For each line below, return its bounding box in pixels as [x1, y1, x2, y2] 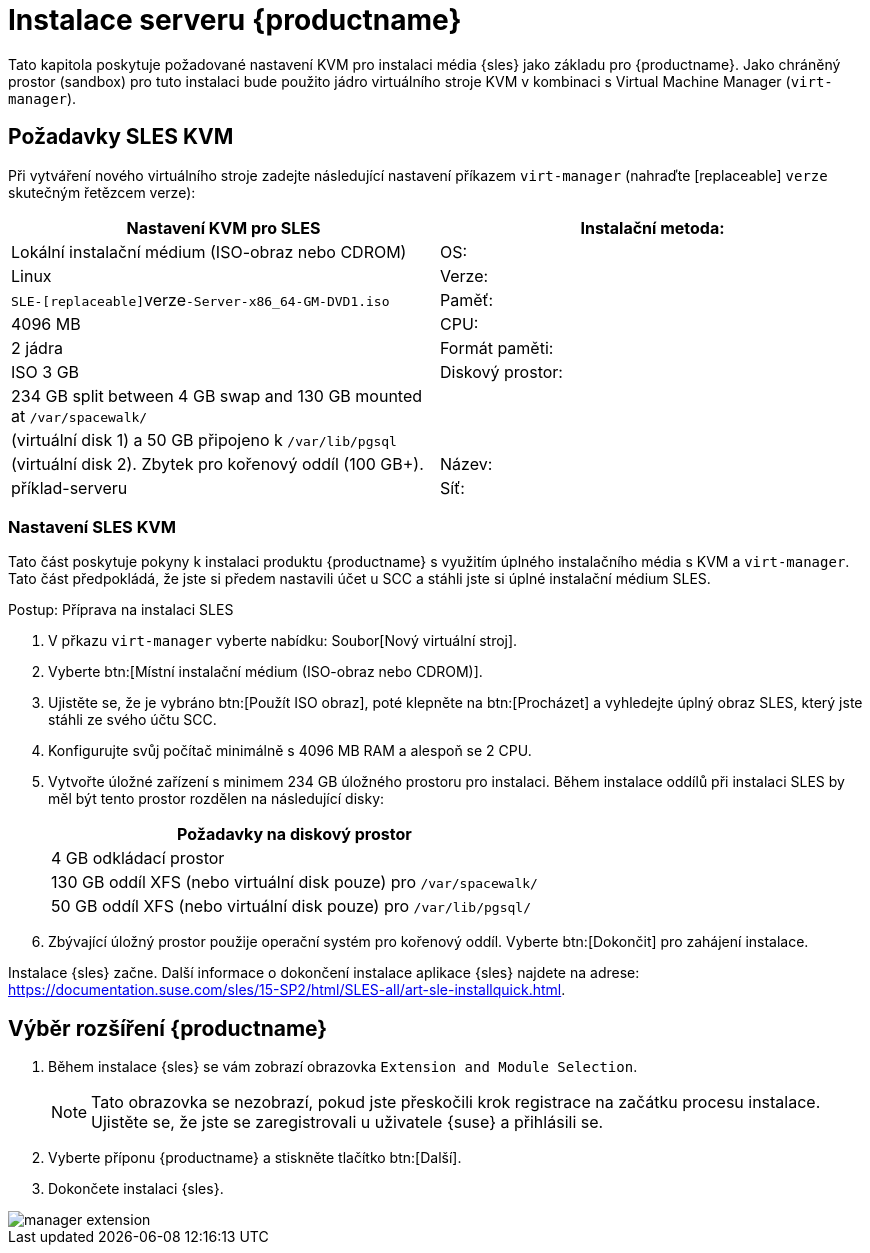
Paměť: [440, 289, 494, 310]
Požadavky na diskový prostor [177, 824, 412, 845]
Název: [440, 453, 493, 474]
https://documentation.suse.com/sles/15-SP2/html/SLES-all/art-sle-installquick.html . [8, 981, 566, 999]
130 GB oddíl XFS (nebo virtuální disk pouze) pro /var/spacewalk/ [51, 872, 538, 893]
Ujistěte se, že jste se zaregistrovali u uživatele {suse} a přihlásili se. [91, 1112, 604, 1133]
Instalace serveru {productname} [8, 3, 462, 37]
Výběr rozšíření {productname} [8, 1015, 328, 1041]
